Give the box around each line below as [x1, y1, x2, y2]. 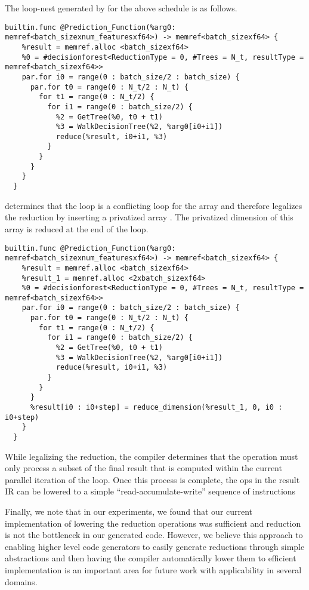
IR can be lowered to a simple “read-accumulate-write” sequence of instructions [5, 485, 296, 497]
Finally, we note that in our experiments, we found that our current [5, 505, 253, 518]
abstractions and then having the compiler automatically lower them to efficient [5, 552, 296, 564]
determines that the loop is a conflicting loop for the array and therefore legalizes [5, 199, 302, 211]
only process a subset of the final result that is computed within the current [5, 462, 282, 474]
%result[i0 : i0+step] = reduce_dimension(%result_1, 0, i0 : [30, 403, 283, 412]
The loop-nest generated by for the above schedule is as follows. [5, 2, 237, 14]
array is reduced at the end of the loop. [5, 222, 149, 235]
